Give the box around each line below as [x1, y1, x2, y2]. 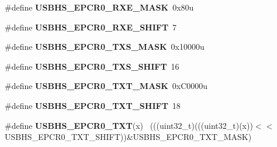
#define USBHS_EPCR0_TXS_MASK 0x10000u [5, 40, 205, 53]
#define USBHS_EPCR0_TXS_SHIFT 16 [5, 60, 179, 72]
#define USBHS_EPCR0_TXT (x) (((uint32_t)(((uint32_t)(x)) [5, 119, 253, 131]
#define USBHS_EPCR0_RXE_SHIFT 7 [5, 20, 177, 33]
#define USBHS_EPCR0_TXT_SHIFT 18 [5, 99, 181, 111]
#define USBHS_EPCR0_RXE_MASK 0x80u [5, 1, 194, 13]
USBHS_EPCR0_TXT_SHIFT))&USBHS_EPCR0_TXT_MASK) [5, 131, 252, 143]
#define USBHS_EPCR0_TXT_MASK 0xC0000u [5, 80, 208, 92]
